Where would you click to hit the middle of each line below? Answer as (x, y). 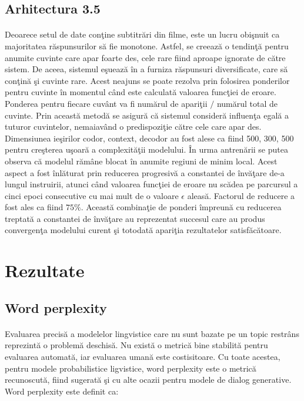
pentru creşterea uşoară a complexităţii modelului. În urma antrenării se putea (146, 149)
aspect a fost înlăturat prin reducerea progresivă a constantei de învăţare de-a (145, 172)
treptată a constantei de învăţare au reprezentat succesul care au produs (135, 218)
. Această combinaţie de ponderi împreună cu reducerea (181, 207)
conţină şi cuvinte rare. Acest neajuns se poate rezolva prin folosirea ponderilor (147, 80)
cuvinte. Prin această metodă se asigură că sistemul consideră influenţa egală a (147, 115)
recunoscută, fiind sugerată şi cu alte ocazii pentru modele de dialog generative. (148, 380)
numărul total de (247, 103)
